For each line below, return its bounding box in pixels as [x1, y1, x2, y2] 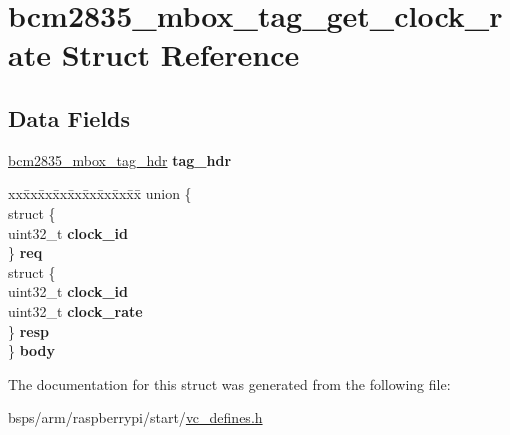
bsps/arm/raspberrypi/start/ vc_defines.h [8, 407, 263, 428]
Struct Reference [61, 34, 300, 75]
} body [8, 340, 56, 361]
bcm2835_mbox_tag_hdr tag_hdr [8, 149, 232, 170]
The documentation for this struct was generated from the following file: [8, 373, 451, 394]
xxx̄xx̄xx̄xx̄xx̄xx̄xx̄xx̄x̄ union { [8, 183, 192, 204]
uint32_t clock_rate [8, 300, 143, 321]
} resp [8, 320, 49, 341]
